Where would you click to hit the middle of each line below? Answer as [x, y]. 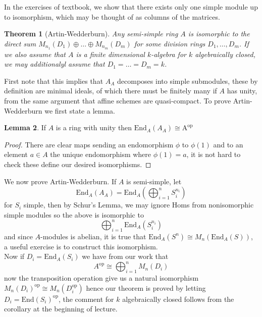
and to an [228, 144]
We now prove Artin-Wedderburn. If [60, 181]
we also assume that [35, 54]
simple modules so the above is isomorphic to [74, 214]
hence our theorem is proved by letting [146, 287]
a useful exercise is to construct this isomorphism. [81, 246]
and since [18, 236]
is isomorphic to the [219, 34]
